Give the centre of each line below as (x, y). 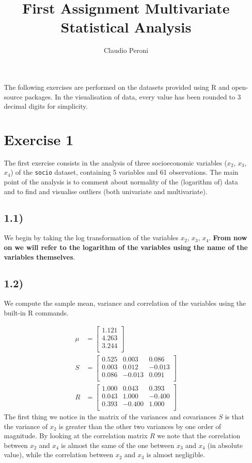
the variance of (26, 426)
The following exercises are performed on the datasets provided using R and (117, 87)
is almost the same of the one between (118, 445)
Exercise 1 (39, 139)
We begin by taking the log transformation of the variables (91, 238)
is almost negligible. (176, 455)
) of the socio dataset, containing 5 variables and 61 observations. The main (124, 172)
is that (235, 417)
